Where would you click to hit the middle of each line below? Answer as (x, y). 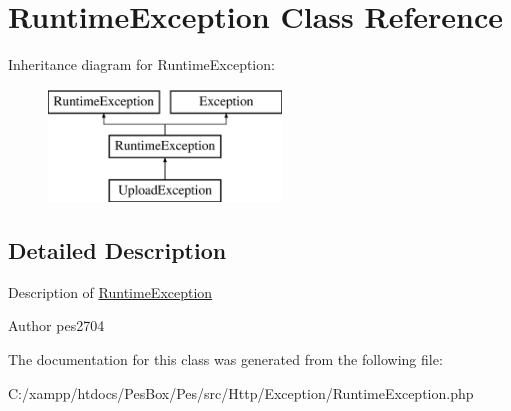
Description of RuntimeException (110, 291)
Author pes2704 (56, 325)
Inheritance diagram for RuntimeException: (141, 64)
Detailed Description (117, 250)
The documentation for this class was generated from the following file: (225, 359)
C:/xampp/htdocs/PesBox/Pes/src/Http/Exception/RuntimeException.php (241, 392)
